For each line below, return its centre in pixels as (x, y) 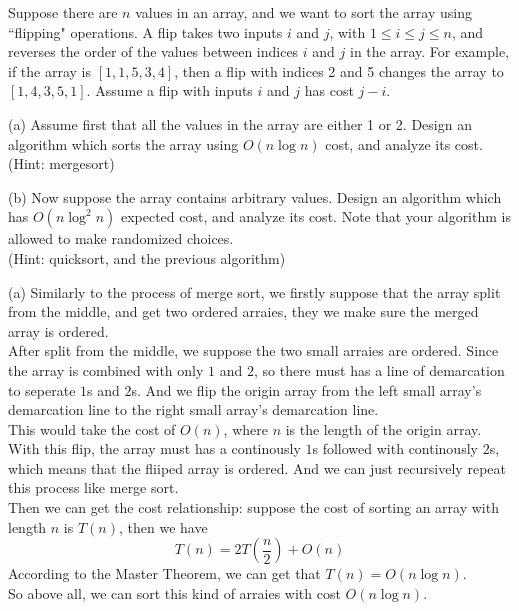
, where (245, 428)
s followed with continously (395, 448)
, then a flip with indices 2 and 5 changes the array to (339, 70)
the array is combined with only (106, 369)
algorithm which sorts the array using (123, 143)
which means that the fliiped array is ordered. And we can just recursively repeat (257, 467)
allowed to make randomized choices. (121, 238)
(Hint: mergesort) (61, 163)
